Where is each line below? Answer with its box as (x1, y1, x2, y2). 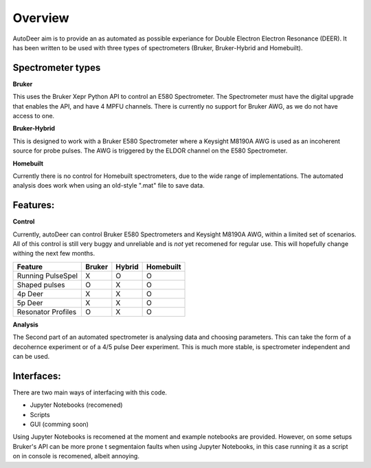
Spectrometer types (12, 62, 101, 74)
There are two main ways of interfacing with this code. (12, 388, 168, 397)
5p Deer (16, 298, 43, 307)
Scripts (30, 410, 51, 419)
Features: (12, 199, 55, 211)
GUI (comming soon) (30, 420, 89, 429)
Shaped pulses (16, 280, 65, 289)
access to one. (12, 112, 55, 120)
